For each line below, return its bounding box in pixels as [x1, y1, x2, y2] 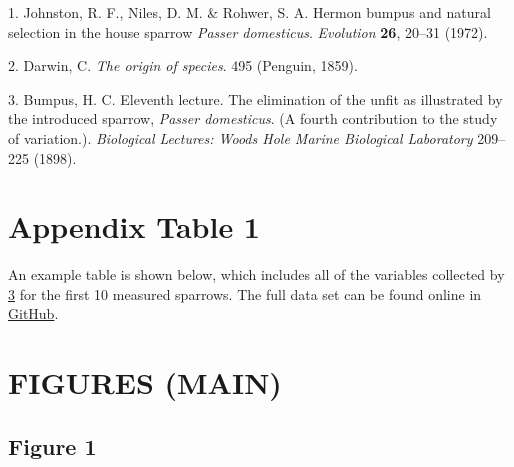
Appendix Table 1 [8, 206, 260, 247]
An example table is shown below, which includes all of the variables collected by [8, 264, 505, 285]
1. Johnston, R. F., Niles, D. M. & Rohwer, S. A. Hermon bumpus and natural [8, 2, 491, 22]
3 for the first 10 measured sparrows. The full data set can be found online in [8, 283, 482, 304]
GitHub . [8, 303, 59, 324]
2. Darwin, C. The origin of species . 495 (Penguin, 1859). [8, 55, 358, 76]
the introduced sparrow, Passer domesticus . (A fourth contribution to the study [8, 108, 498, 129]
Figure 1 [8, 430, 97, 461]
